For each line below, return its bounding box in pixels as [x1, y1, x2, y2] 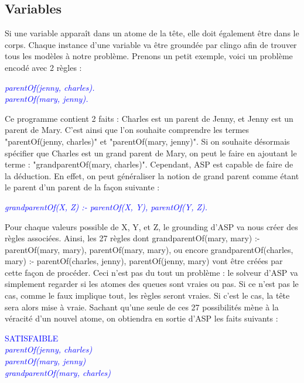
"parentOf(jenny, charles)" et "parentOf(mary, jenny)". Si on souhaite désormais [5, 135, 290, 147]
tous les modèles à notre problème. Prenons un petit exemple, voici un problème [5, 50, 293, 62]
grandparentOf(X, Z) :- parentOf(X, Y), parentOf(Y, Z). [5, 200, 208, 213]
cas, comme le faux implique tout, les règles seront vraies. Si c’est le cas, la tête [5, 289, 290, 302]
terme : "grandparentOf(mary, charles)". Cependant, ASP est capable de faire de [5, 158, 293, 170]
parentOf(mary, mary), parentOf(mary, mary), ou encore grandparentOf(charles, [5, 243, 293, 255]
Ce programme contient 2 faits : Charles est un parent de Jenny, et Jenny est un [5, 112, 293, 124]
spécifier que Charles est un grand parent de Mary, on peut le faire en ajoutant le [5, 146, 297, 159]
